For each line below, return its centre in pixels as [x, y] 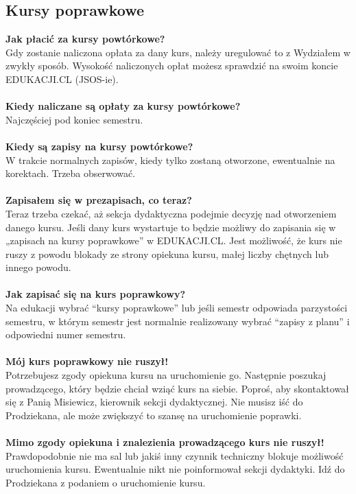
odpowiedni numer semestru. [66, 334]
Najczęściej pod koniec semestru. [74, 119]
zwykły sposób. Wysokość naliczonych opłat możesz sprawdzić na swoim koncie [172, 66]
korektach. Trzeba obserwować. [71, 173]
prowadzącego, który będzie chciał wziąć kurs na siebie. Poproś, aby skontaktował [177, 388]
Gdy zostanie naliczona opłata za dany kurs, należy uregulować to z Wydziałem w [178, 52]
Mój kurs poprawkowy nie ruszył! [87, 361]
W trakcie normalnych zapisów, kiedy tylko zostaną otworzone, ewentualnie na [170, 160]
